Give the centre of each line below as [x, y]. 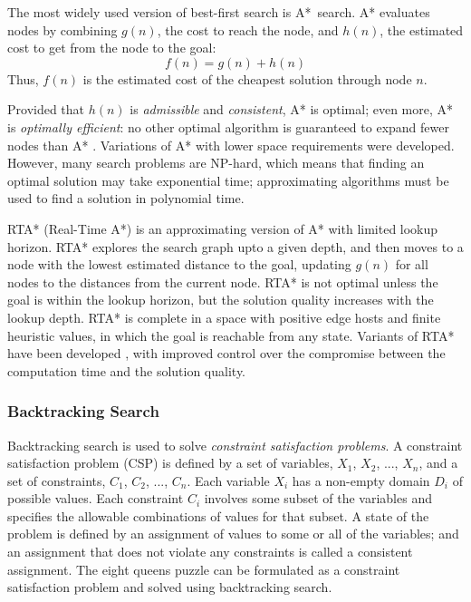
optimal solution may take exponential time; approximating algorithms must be [228, 180]
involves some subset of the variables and [318, 498]
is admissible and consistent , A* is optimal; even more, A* [292, 109]
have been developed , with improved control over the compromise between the [226, 353]
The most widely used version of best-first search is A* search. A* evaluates [219, 12]
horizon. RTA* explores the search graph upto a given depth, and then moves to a [235, 246]
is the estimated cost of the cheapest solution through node [247, 78]
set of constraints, [57, 480]
